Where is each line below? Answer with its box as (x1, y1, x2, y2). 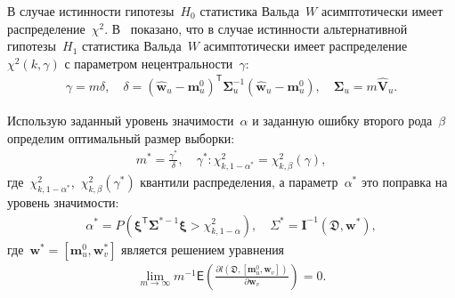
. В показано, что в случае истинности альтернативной (104, 19, 408, 37)
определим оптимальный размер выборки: (7, 128, 235, 147)
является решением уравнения (121, 239, 285, 258)
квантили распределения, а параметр (140, 172, 338, 190)
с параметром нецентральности (64, 53, 233, 72)
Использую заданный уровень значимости (7, 110, 234, 129)
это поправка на (361, 172, 448, 190)
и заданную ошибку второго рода (252, 110, 433, 129)
